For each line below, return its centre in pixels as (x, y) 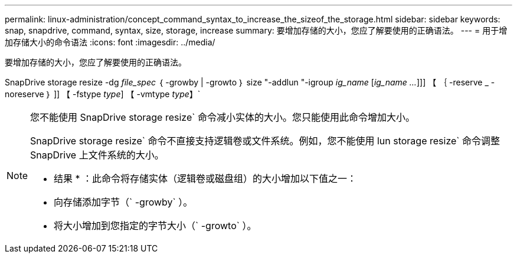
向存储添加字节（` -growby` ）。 (123, 202)
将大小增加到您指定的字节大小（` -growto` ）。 (155, 226)
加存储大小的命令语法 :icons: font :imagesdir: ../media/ (110, 42)
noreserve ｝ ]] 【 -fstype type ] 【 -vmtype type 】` (103, 94)
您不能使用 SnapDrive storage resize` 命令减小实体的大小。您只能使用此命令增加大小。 (222, 117)
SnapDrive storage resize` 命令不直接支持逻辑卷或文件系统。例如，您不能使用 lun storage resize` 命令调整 (265, 141)
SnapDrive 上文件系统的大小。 (97, 155)
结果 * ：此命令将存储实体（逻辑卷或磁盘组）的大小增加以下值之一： (205, 178)
